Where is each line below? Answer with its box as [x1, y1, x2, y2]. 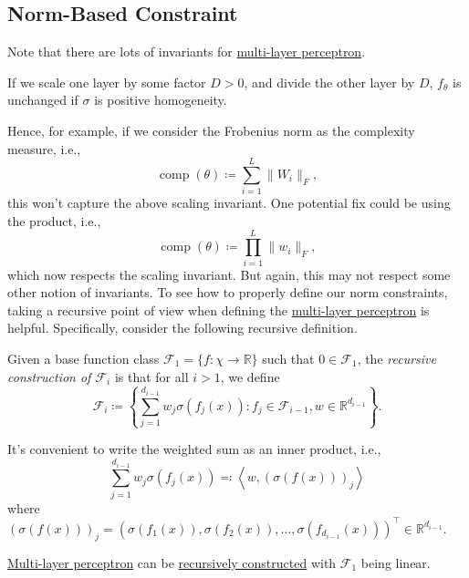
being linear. [360, 552, 431, 572]
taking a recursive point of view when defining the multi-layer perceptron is [7, 300, 430, 319]
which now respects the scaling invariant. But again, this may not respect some [7, 264, 451, 284]
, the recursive [357, 348, 436, 367]
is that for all [114, 366, 189, 386]
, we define [220, 366, 280, 386]
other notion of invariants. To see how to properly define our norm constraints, [7, 283, 448, 302]
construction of [7, 366, 91, 386]
